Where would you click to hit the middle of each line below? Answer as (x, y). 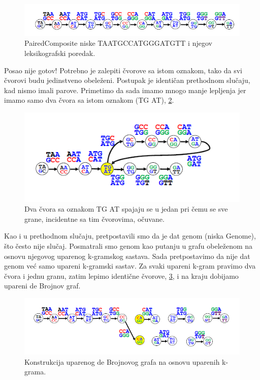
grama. (35, 372)
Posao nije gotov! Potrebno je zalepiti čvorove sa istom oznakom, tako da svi (123, 70)
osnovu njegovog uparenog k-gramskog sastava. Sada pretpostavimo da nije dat (127, 256)
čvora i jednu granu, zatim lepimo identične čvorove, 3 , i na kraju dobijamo (121, 275)
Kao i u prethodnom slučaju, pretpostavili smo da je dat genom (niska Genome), (130, 236)
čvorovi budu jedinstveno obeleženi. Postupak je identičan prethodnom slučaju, (127, 80)
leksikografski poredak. (60, 53)
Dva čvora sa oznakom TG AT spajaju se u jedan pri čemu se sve (126, 209)
